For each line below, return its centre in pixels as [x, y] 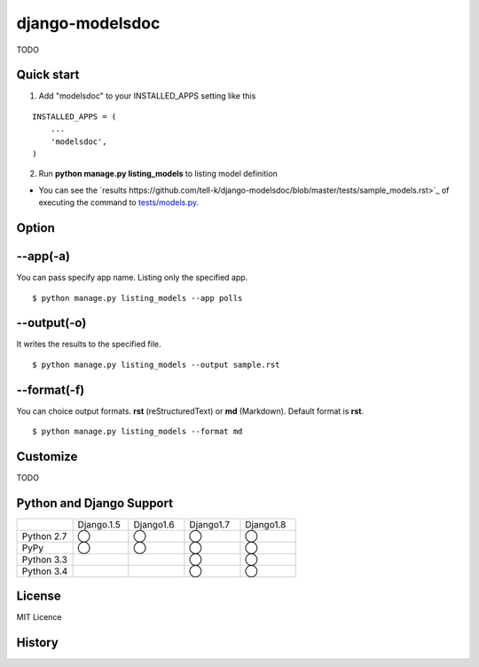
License [39, 596]
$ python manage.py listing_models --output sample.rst [156, 365]
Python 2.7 [44, 536]
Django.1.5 [99, 524]
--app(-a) [43, 256]
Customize [47, 456]
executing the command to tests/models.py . [119, 202]
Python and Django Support [94, 503]
